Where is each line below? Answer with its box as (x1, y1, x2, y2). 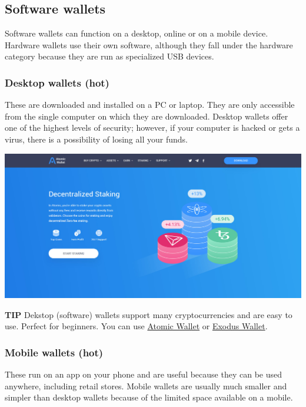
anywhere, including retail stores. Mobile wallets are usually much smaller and (5, 379, 287, 392)
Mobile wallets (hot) (5, 345, 104, 359)
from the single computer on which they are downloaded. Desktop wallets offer (5, 110, 288, 122)
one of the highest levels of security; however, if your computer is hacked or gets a (5, 121, 300, 134)
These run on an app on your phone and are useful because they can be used (5, 368, 282, 380)
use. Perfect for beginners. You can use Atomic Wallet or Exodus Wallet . (5, 320, 268, 332)
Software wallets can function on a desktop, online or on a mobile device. (5, 27, 268, 39)
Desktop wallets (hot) (5, 75, 109, 90)
